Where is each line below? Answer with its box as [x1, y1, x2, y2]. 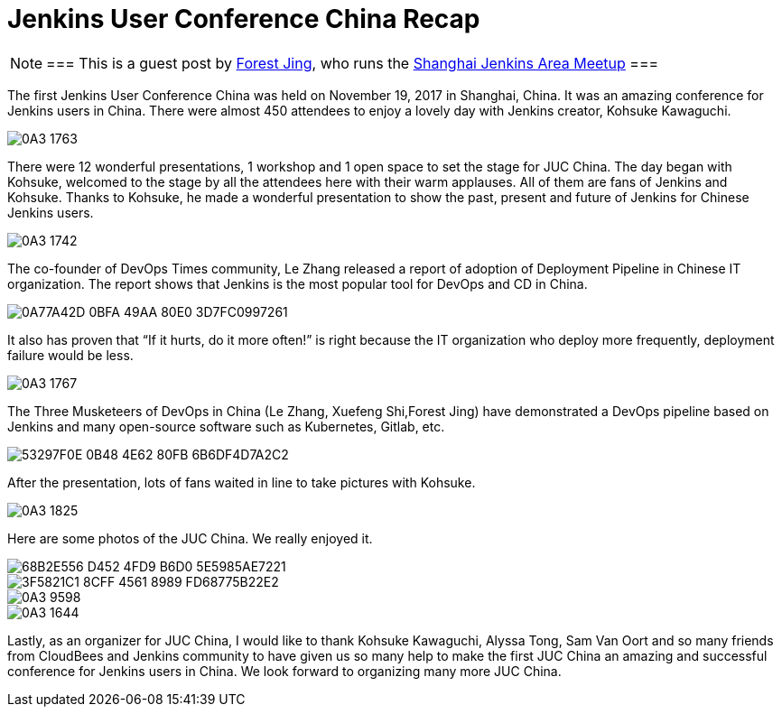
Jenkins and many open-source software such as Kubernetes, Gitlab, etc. [7, 418, 445, 434]
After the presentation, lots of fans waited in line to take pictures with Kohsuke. [7, 474, 476, 490]
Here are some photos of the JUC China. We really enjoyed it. [7, 530, 373, 546]
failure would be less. [7, 347, 134, 363]
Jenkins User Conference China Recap [7, 4, 480, 34]
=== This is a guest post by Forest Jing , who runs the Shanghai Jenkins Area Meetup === [46, 53, 659, 72]
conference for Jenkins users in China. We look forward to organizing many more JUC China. [7, 663, 562, 679]
